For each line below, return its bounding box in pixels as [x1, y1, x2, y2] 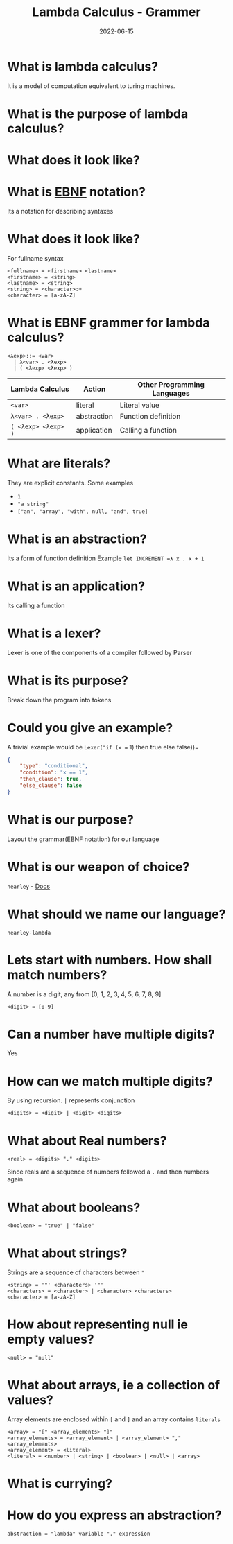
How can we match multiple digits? [7, 1073, 213, 1089]
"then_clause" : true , [19, 776, 82, 783]
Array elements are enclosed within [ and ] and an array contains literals [7, 1415, 221, 1423]
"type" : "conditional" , [19, 763, 89, 770]
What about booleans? [7, 1199, 141, 1215]
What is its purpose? [7, 673, 129, 688]
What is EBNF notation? [7, 184, 146, 200]
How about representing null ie [7, 1317, 189, 1333]
